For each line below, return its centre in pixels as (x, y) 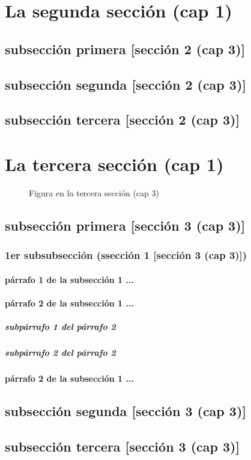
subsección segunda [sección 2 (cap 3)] (125, 84)
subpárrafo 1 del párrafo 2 (60, 327)
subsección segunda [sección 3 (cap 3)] (125, 410)
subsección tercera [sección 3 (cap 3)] (122, 446)
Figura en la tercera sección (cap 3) (94, 192)
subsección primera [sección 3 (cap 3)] (125, 225)
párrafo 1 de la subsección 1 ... (69, 279)
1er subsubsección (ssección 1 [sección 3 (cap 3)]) (126, 255)
